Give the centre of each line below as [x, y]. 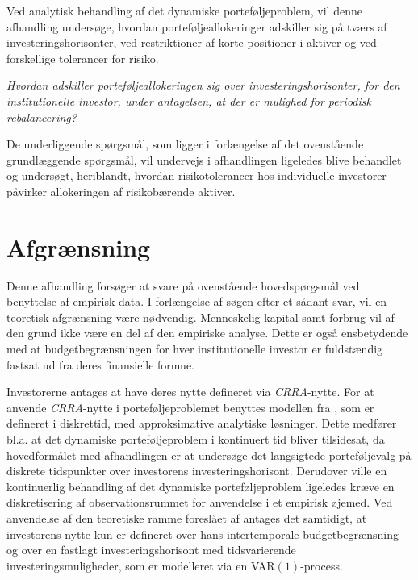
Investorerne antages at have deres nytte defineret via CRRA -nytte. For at [190, 392]
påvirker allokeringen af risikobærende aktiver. [121, 191]
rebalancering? [42, 117]
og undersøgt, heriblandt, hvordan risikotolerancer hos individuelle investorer [196, 175]
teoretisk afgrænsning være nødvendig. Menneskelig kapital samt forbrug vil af [201, 317]
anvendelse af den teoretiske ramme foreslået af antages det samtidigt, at [187, 517]
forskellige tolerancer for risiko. [83, 58]
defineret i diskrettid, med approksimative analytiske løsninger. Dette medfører [202, 423]
